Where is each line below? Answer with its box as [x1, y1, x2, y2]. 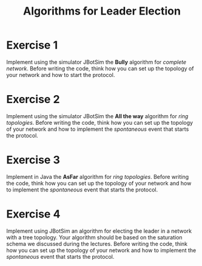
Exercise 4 [6, 207, 61, 221]
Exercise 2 [6, 93, 60, 107]
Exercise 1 [6, 38, 58, 52]
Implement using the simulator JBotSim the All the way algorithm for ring [6, 112, 189, 119]
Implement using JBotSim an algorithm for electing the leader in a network [6, 227, 192, 234]
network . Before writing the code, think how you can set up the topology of [6, 65, 194, 72]
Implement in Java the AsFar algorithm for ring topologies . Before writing [6, 173, 189, 180]
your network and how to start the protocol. [6, 71, 115, 78]
